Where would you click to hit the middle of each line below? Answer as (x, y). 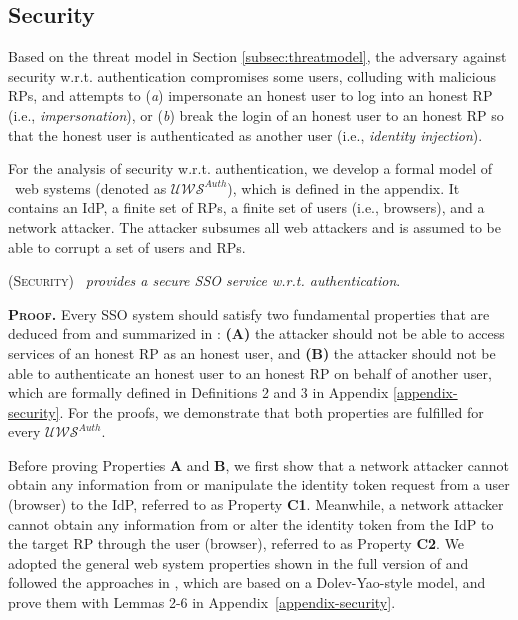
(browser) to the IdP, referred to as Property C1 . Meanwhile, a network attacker (256, 504)
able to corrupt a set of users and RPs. (127, 246)
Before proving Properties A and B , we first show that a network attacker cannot (258, 464)
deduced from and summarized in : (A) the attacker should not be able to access (256, 333)
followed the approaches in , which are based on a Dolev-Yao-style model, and (247, 582)
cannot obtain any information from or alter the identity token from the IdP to (251, 523)
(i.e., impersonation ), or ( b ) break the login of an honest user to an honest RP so (256, 114)
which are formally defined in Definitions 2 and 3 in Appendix (198, 392)
